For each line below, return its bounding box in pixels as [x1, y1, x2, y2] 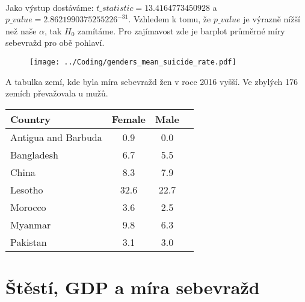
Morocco [10, 200, 46, 214]
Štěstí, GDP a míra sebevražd [5, 275, 260, 299]
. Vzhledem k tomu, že [128, 13, 211, 25]
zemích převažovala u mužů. [5, 87, 108, 99]
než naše [5, 24, 37, 37]
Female [111, 112, 146, 126]
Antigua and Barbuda [10, 130, 102, 144]
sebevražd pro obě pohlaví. [5, 36, 105, 49]
